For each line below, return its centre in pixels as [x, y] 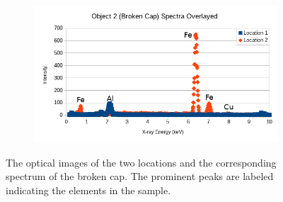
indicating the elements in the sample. [88, 190]
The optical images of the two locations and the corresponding [141, 162]
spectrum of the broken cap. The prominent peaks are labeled [140, 176]
